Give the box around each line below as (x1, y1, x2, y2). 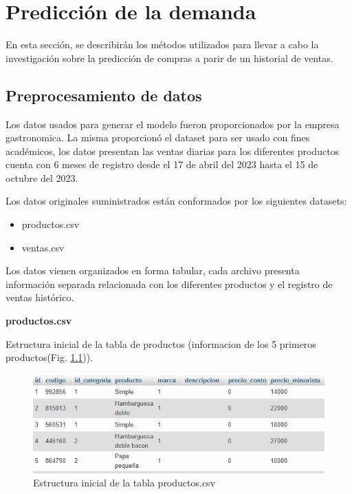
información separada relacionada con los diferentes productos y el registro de (5, 276, 333, 291)
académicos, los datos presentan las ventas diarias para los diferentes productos (5, 143, 340, 158)
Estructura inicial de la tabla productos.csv (33, 475, 216, 490)
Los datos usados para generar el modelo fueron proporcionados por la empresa (5, 116, 340, 131)
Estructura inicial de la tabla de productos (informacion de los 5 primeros (5, 336, 316, 351)
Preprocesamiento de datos (5, 84, 202, 105)
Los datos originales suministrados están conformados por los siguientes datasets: (5, 194, 347, 208)
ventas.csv (21, 240, 65, 254)
